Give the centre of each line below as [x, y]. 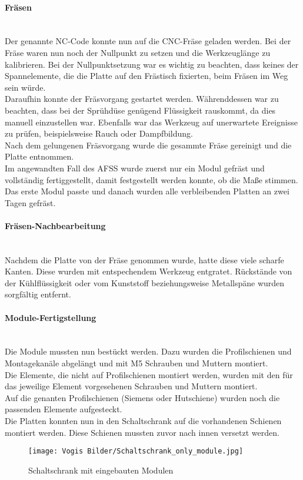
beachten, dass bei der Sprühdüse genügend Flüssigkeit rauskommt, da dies [140, 110]
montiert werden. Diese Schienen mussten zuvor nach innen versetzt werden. [142, 432]
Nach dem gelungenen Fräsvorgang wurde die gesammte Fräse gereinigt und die [148, 145]
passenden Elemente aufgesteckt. [64, 409]
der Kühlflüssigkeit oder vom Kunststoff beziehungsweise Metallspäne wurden [145, 282]
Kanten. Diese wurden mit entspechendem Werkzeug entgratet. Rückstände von [149, 271]
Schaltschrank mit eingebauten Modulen [101, 470]
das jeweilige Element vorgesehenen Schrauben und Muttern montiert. [131, 386]
